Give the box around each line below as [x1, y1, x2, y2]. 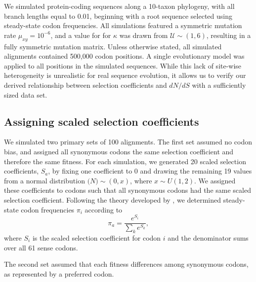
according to [85, 204, 123, 214]
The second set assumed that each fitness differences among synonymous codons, [4, 259, 249, 269]
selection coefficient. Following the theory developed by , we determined [4, 194, 221, 205]
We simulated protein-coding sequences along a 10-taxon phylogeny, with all [4, 1, 235, 11]
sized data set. [4, 89, 47, 100]
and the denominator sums [168, 233, 249, 243]
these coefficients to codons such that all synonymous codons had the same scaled [4, 185, 251, 195]
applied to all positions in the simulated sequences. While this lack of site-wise [4, 60, 242, 70]
